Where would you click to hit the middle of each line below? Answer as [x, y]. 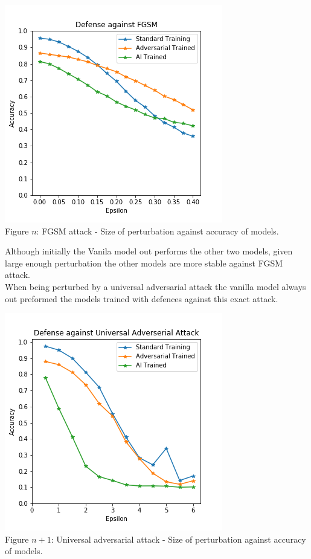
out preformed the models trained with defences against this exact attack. [142, 298]
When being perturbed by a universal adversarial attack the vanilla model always [155, 286]
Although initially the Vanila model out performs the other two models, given [149, 251]
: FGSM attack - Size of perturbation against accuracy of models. [158, 231]
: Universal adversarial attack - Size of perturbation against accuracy [178, 539]
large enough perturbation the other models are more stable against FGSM [144, 263]
